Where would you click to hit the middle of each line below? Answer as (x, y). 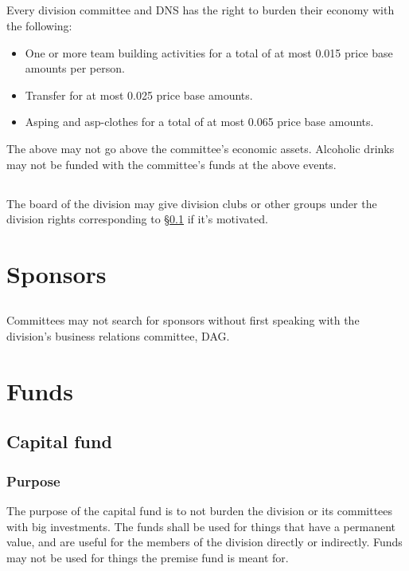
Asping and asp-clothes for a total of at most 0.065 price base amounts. (199, 122)
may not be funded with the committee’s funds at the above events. (171, 164)
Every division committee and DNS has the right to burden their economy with (201, 10)
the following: (39, 25)
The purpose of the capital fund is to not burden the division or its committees (200, 511)
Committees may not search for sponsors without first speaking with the (183, 320)
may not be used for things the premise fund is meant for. (148, 557)
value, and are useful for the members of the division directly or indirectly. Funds (204, 542)
